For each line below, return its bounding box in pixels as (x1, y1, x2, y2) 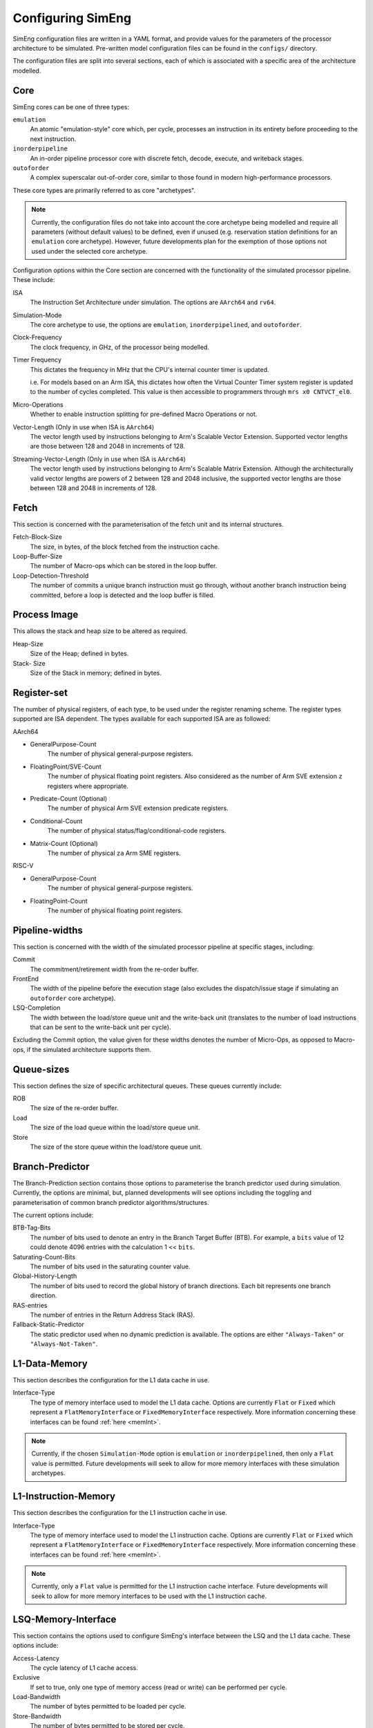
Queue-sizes (12, 1063, 70, 1075)
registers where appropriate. (47, 782, 129, 790)
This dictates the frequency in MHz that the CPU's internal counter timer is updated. (30, 365, 269, 373)
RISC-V (12, 861, 34, 870)
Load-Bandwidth (12, 1693, 61, 1701)
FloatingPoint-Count (30, 896, 88, 905)
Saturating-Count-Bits (12, 1252, 76, 1261)
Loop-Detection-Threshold (12, 571, 89, 580)
